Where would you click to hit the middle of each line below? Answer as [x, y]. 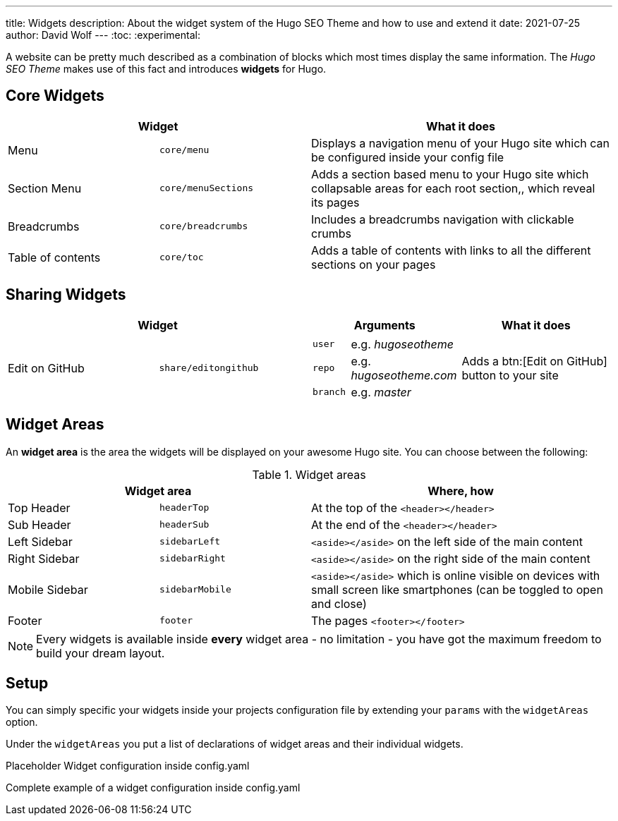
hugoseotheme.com [404, 375]
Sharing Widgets [66, 295]
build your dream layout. [101, 653]
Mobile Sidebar [48, 589]
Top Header [39, 507]
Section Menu [45, 188]
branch [329, 392]
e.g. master [381, 392]
